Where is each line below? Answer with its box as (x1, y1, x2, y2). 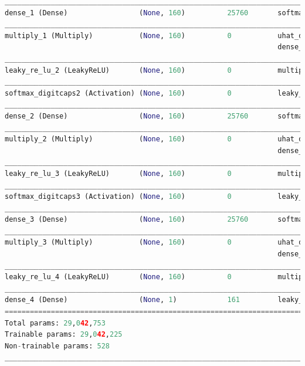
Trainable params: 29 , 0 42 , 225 (5, 330, 123, 339)
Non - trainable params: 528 (5, 341, 110, 350)
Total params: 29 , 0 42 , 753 (5, 318, 106, 327)
